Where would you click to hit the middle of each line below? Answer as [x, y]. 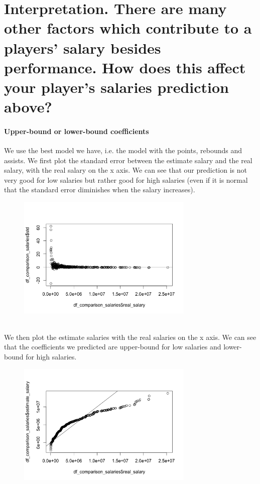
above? [28, 107]
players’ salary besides [83, 47]
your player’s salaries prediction [117, 87]
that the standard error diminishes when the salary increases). [100, 190]
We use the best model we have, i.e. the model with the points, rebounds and [123, 150]
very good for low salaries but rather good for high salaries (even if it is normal [126, 179]
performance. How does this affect [125, 67]
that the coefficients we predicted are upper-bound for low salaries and [113, 347]
